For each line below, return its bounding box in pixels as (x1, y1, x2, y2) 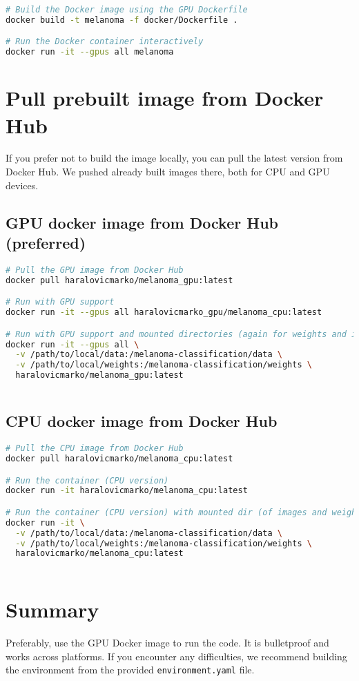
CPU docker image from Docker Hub (6, 410, 278, 432)
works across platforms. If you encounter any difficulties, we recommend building (6, 649, 347, 663)
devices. (6, 178, 39, 192)
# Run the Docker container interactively (6, 37, 204, 47)
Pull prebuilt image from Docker (6, 84, 324, 112)
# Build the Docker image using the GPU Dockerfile (6, 5, 248, 15)
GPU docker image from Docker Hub (6, 211, 278, 233)
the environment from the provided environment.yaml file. (6, 662, 255, 677)
